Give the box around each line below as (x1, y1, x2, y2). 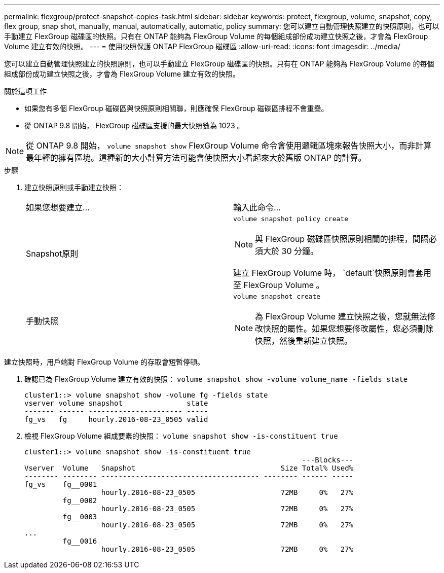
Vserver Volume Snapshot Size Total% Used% (24, 464, 354, 472)
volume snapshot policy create (233, 215, 348, 223)
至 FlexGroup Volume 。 (233, 280, 324, 290)
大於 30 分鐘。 (263, 246, 319, 256)
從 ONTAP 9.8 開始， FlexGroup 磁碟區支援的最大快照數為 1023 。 (24, 121, 244, 130)
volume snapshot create (233, 293, 321, 300)
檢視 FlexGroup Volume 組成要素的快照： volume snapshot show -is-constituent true (24, 432, 338, 440)
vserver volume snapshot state (24, 399, 208, 407)
